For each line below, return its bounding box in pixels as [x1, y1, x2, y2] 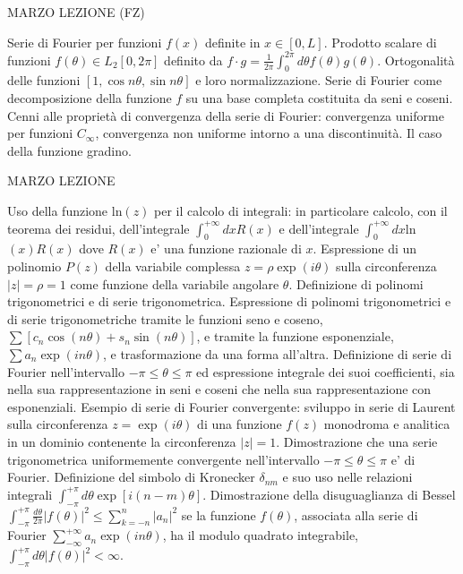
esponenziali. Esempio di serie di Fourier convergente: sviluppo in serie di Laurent [7, 397, 456, 416]
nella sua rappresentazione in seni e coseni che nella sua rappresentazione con [7, 380, 432, 398]
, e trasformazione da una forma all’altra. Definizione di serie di [102, 345, 452, 363]
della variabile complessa [105, 257, 241, 276]
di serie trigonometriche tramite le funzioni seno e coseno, [7, 309, 323, 328]
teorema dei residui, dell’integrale [7, 218, 190, 237]
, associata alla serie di [294, 505, 418, 524]
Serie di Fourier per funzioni [7, 32, 162, 51]
